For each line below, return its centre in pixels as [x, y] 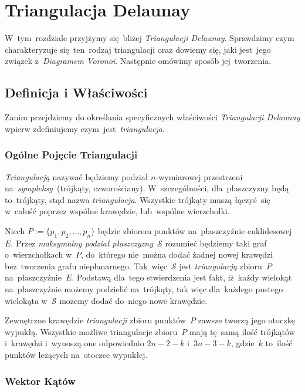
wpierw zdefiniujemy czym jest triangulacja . [85, 128]
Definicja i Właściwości [76, 92]
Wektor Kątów [40, 381]
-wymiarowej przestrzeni [199, 176]
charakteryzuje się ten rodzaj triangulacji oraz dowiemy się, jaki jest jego [138, 49]
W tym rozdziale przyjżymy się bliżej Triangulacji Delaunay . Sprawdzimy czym [150, 38]
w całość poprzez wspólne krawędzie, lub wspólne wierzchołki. [117, 211]
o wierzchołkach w [38, 254]
